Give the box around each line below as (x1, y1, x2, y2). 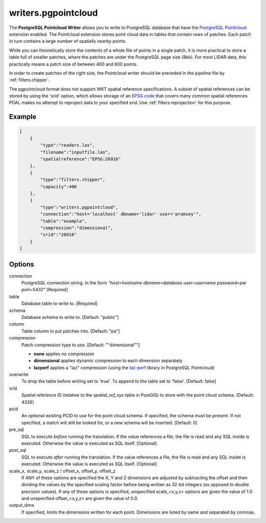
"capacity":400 (40, 184, 77, 189)
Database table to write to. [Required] (21, 301, 98, 307)
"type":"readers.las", (40, 143, 96, 148)
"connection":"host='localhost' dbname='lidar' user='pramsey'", (40, 212, 201, 217)
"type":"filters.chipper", (40, 177, 105, 183)
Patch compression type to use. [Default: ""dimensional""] (21, 342, 140, 348)
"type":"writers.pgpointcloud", (40, 204, 118, 210)
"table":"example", (40, 218, 87, 224)
